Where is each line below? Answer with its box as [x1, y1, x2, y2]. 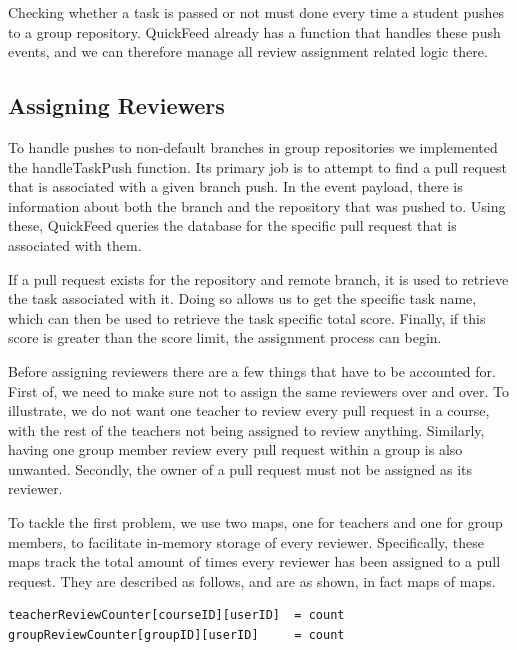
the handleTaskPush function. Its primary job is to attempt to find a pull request [8, 156, 507, 177]
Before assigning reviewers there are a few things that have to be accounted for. [8, 360, 496, 381]
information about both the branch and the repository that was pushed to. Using [8, 195, 506, 216]
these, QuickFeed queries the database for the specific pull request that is [8, 215, 457, 236]
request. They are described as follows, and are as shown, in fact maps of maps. [8, 570, 496, 591]
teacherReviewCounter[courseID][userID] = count [8, 608, 345, 623]
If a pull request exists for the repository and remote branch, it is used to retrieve [8, 268, 509, 289]
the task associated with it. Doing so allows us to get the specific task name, [8, 288, 477, 309]
